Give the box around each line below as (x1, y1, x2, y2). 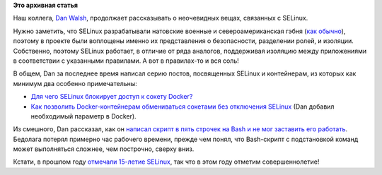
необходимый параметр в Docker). (30, 111, 137, 120)
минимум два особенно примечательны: (13, 79, 137, 87)
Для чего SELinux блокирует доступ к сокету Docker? (30, 92, 193, 101)
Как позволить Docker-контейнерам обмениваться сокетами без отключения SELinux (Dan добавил (30, 102, 335, 111)
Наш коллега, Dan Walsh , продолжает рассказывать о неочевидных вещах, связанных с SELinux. (13, 14, 308, 23)
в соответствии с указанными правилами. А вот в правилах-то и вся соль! (13, 56, 240, 65)
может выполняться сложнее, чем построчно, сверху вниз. (13, 145, 195, 153)
